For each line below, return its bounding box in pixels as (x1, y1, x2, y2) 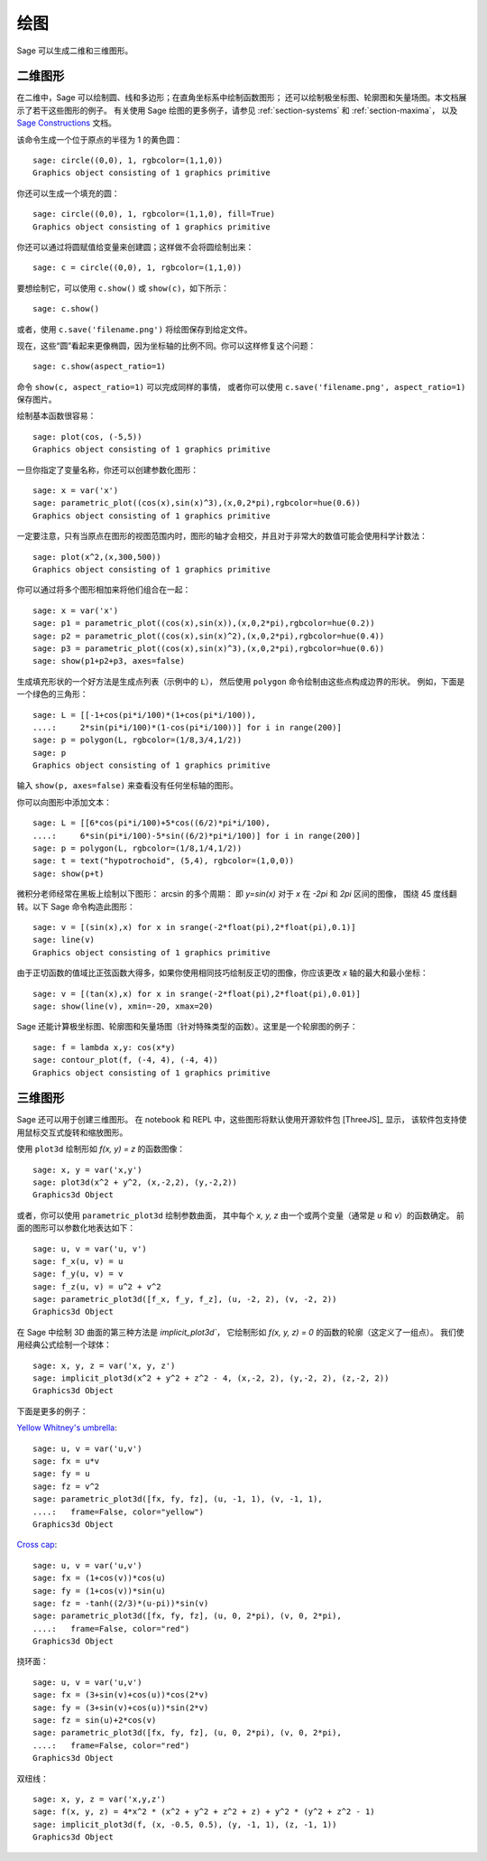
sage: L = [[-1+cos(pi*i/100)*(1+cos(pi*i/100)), (32, 710, 257, 720)
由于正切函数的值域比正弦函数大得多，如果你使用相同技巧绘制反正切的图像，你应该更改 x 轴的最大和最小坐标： (16, 967, 428, 979)
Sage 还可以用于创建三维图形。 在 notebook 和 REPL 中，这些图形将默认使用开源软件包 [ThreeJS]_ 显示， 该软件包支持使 (16, 1114, 467, 1125)
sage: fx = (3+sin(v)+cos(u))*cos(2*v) (32, 1689, 209, 1700)
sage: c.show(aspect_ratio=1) (32, 361, 167, 372)
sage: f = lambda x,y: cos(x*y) (32, 1042, 176, 1052)
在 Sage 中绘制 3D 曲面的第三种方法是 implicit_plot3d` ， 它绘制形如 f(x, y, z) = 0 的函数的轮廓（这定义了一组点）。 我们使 (16, 1326, 464, 1337)
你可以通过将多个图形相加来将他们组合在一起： (16, 584, 191, 595)
